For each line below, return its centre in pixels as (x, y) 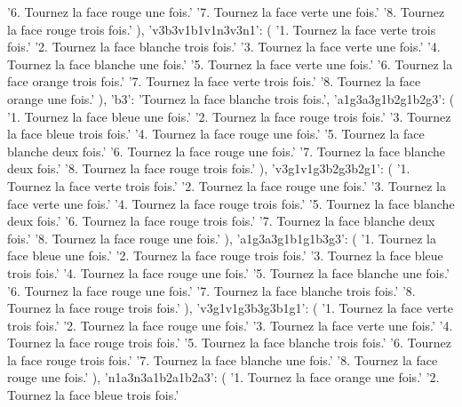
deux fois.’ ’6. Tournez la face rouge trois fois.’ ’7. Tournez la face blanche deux (221, 221)
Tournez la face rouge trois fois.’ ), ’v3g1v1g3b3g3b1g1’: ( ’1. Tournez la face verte (231, 308)
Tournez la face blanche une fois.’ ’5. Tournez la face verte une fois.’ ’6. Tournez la (230, 64)
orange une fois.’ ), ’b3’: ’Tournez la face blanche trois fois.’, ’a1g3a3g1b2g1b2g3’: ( (231, 98)
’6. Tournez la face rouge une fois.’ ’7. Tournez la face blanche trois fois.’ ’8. (211, 290)
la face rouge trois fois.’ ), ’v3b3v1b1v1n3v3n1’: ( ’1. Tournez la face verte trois (222, 29)
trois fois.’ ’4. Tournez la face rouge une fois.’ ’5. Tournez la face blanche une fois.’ (228, 272)
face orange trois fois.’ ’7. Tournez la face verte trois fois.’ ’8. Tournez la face (214, 81)
